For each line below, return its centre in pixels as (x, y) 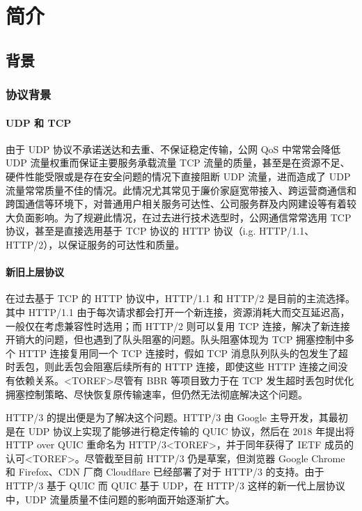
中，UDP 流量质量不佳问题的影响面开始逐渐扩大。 (120, 499)
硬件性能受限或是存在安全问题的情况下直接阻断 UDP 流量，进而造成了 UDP (178, 176)
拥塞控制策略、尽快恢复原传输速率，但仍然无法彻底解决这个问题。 (157, 394)
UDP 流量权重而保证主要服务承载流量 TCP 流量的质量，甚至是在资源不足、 (178, 163)
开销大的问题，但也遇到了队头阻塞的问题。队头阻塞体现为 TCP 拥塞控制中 (175, 339)
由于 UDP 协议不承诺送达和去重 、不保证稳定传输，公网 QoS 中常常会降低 (173, 149)
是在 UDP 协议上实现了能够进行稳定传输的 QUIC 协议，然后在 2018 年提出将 (180, 431)
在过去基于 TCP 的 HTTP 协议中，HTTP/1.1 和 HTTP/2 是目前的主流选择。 (181, 298)
